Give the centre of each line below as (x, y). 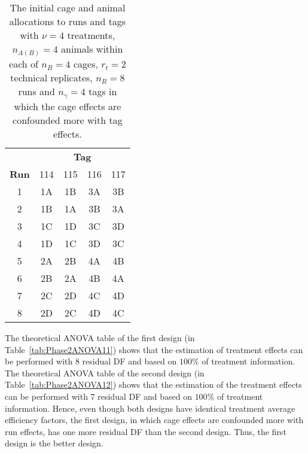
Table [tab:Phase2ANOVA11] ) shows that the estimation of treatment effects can (154, 349)
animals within (92, 49)
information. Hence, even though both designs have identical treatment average (150, 408)
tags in (103, 92)
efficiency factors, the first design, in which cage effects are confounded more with (154, 420)
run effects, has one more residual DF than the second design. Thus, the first (146, 431)
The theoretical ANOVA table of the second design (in (105, 373)
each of (24, 64)
